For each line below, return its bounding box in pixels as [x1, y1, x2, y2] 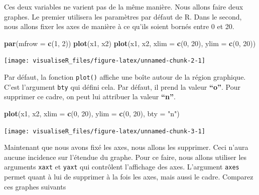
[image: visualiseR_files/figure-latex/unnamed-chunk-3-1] [4, 127, 205, 135]
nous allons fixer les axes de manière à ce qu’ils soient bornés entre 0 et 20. [4, 21, 234, 32]
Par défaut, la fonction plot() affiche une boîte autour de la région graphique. [4, 72, 246, 82]
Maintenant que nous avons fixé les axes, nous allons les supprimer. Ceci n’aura [4, 142, 248, 152]
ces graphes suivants [4, 181, 66, 191]
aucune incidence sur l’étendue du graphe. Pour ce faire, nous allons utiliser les [4, 151, 247, 162]
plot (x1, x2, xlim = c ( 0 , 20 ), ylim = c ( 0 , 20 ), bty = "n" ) [4, 108, 180, 118]
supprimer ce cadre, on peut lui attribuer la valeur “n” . [4, 91, 176, 102]
